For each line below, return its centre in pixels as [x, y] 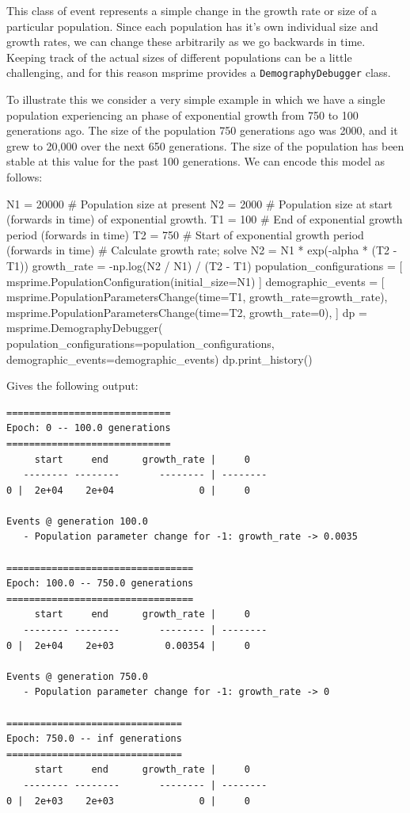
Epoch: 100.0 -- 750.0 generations [100, 584]
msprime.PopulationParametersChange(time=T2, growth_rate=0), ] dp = [187, 312]
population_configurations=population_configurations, [140, 343]
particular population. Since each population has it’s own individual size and [192, 26]
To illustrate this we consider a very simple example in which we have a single [196, 99]
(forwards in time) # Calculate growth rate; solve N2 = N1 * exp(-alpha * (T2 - [202, 250]
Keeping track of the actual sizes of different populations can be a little [179, 57]
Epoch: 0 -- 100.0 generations [89, 428]
